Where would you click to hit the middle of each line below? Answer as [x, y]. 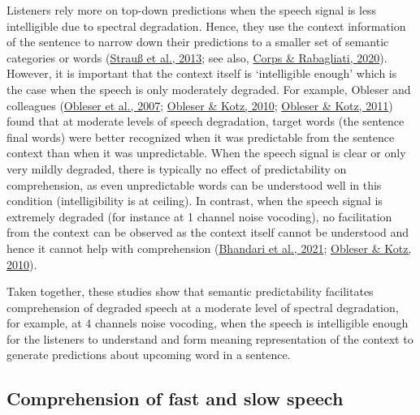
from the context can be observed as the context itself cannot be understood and [208, 232]
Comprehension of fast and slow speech [175, 398]
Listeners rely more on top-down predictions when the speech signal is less [192, 10]
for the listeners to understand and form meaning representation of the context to [210, 338]
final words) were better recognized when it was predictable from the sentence [201, 137]
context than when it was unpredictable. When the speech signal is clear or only [206, 153]
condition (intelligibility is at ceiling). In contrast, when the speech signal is [195, 201]
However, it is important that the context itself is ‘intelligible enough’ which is [202, 73]
